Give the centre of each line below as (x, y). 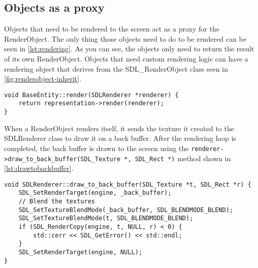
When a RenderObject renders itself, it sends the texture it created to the (119, 128)
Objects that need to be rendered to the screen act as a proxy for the (112, 29)
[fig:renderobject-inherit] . (43, 79)
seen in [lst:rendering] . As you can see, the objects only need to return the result (129, 49)
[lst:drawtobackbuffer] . (39, 168)
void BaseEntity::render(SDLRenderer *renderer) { (91, 95)
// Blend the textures (57, 202)
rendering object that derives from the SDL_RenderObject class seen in (116, 68)
